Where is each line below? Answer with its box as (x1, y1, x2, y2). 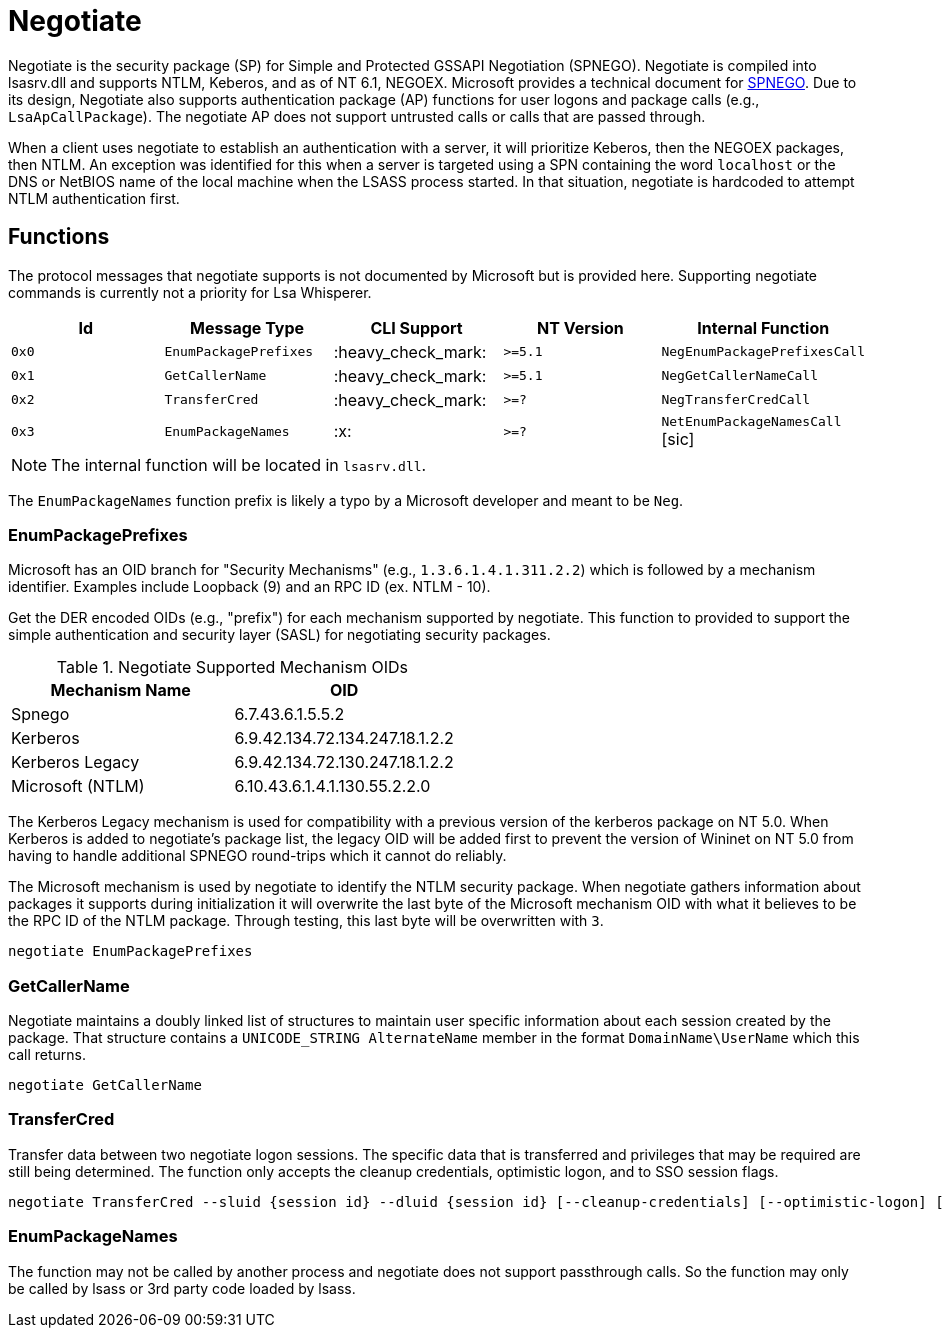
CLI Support (370, 317, 463, 338)
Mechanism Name (50, 680, 191, 701)
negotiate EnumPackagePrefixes (8, 943, 253, 960)
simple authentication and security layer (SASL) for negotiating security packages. (8, 626, 551, 644)
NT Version (537, 317, 624, 338)
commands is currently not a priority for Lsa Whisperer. (8, 283, 372, 301)
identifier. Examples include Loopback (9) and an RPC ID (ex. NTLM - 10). (8, 578, 491, 596)
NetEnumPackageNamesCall (661, 413, 842, 429)
